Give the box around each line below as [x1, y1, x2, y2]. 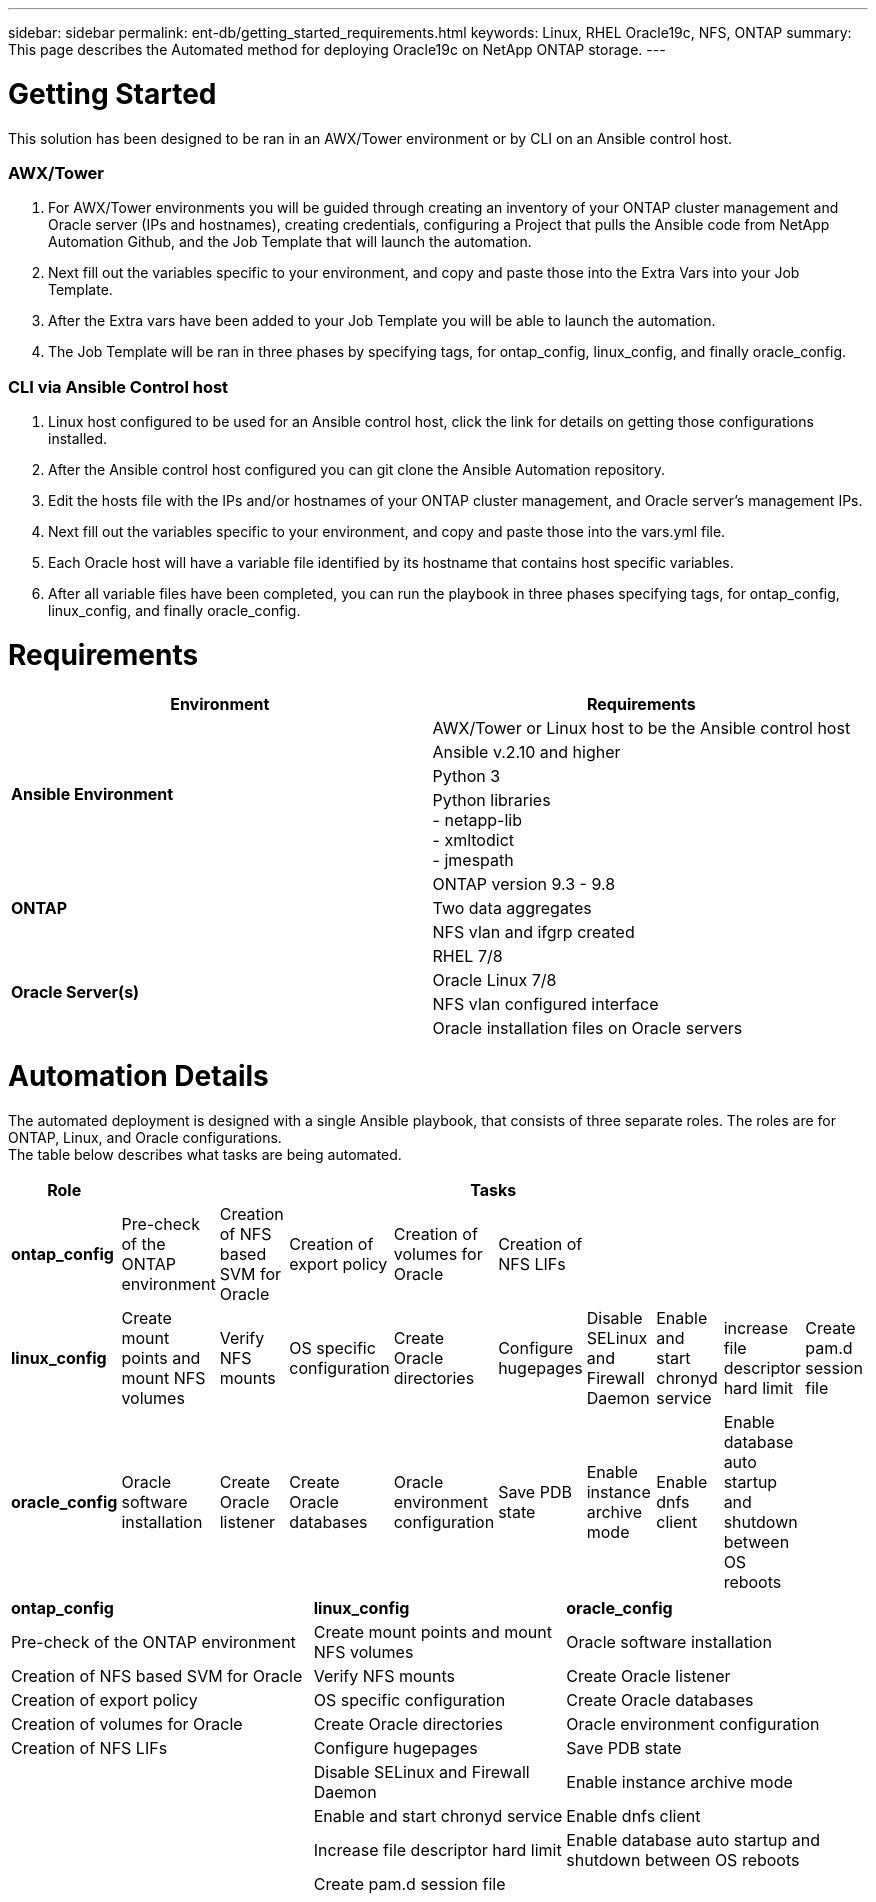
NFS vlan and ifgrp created [432, 921, 635, 942]
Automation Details [8, 1059, 269, 1094]
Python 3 [432, 765, 501, 786]
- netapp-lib [432, 809, 522, 830]
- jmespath [432, 849, 514, 870]
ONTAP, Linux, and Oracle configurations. [8, 1129, 282, 1146]
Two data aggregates [432, 897, 592, 918]
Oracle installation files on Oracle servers [432, 1017, 743, 1038]
